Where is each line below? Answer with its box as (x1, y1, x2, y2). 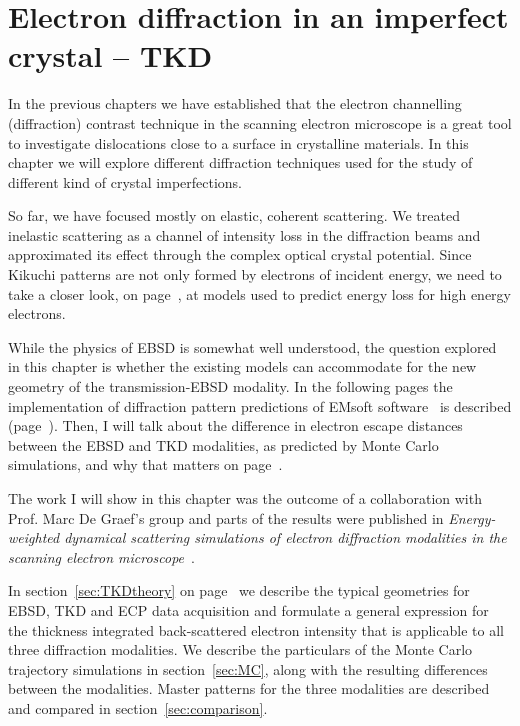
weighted (8, 527, 60, 548)
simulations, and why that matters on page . (8, 454, 283, 475)
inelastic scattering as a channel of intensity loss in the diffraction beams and (8, 224, 481, 245)
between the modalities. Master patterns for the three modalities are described (8, 678, 490, 699)
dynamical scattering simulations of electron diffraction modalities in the (64, 527, 507, 548)
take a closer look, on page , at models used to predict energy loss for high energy (8, 283, 511, 304)
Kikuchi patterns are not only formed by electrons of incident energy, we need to (8, 264, 502, 285)
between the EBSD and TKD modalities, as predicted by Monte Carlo (8, 434, 439, 455)
